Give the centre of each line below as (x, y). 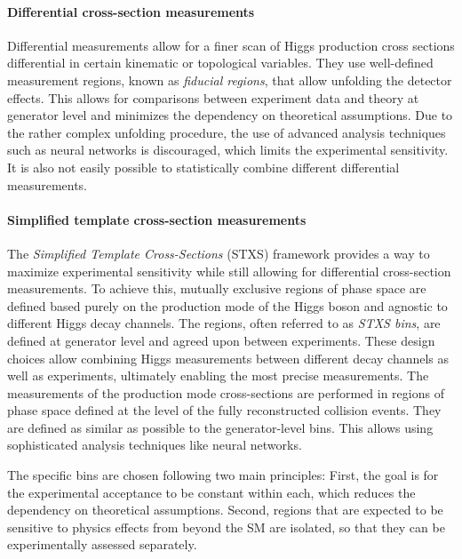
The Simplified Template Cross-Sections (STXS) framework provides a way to (219, 253)
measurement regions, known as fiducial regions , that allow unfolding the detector (230, 80)
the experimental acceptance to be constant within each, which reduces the (211, 492)
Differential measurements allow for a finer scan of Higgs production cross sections (231, 45)
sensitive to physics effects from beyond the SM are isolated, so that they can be (226, 527)
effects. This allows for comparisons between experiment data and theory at (213, 97)
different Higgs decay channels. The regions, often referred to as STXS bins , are (224, 323)
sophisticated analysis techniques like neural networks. (155, 445)
